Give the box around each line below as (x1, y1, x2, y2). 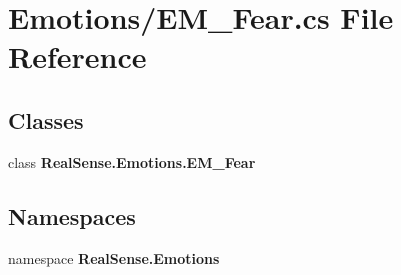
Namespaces (8, 200, 136, 231)
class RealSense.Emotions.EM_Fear (8, 151, 256, 172)
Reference (8, 36, 147, 77)
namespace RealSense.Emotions (8, 247, 220, 268)
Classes (8, 104, 84, 135)
